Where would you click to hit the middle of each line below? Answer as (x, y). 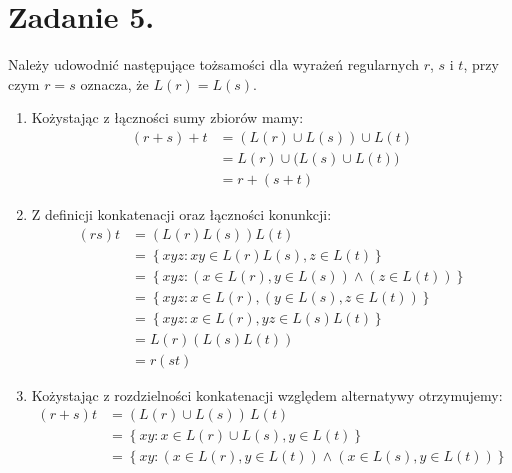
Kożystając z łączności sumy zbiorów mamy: (167, 117)
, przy (481, 64)
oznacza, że (114, 83)
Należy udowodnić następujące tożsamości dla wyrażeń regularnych (213, 64)
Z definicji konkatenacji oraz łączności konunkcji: (181, 214)
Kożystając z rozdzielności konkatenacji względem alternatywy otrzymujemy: (267, 394)
